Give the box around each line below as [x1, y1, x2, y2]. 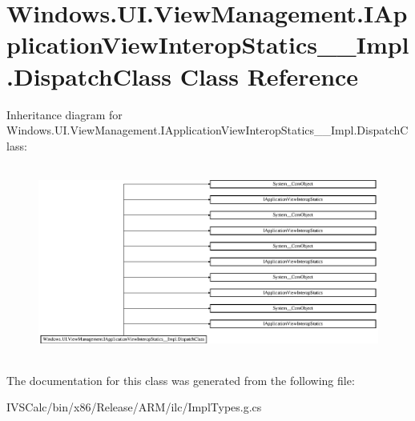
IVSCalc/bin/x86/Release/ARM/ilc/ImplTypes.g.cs [6, 399, 262, 415]
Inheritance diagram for [6, 106, 123, 122]
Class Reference [179, 59, 359, 92]
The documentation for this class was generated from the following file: [6, 371, 355, 388]
